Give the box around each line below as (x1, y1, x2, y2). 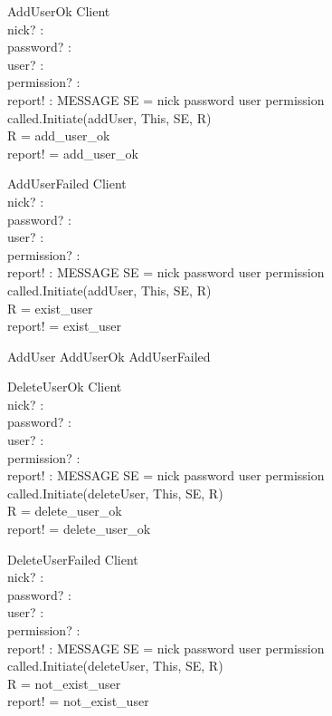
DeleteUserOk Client (7, 377, 122, 396)
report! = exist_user (7, 316, 121, 335)
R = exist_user (7, 298, 93, 317)
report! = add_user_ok (7, 143, 138, 162)
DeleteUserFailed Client (7, 549, 138, 568)
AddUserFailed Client (7, 174, 127, 193)
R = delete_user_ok (7, 501, 122, 520)
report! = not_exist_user (7, 692, 149, 711)
